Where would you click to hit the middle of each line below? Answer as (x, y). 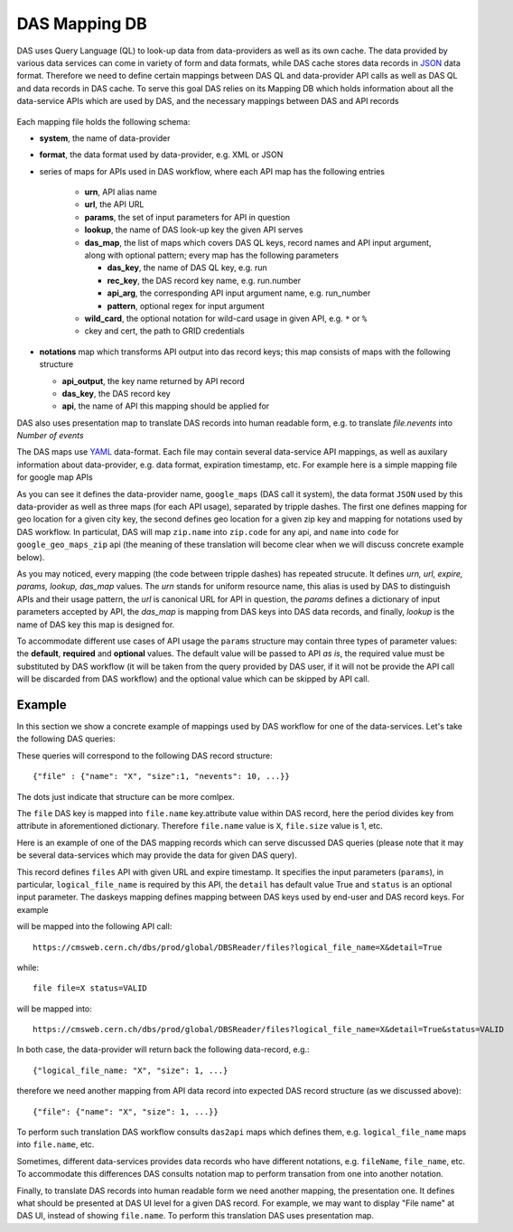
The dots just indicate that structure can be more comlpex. (126, 796)
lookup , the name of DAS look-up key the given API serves (194, 230)
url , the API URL (114, 204)
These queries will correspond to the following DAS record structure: (145, 756)
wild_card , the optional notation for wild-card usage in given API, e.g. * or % (226, 318)
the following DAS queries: (66, 739)
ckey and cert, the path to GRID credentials (165, 331)
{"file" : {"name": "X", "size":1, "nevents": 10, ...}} (162, 776)
